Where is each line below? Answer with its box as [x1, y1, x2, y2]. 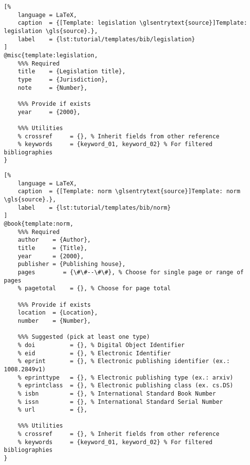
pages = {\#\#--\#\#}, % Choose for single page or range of [17, 269, 244, 276]
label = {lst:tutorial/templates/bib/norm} [17, 204, 171, 211]
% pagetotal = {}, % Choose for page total [17, 285, 171, 292]
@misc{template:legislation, [4, 51, 98, 59]
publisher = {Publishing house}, [17, 261, 126, 268]
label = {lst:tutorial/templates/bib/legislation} [17, 35, 195, 43]
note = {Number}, [17, 84, 87, 91]
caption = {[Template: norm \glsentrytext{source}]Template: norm [17, 188, 240, 195]
